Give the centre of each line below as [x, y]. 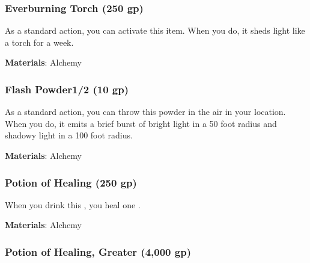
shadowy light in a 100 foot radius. [69, 135]
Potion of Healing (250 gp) [71, 182]
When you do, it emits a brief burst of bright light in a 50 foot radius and [141, 123]
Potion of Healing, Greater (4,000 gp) [98, 251]
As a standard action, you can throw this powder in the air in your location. [145, 112]
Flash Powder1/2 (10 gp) [67, 89]
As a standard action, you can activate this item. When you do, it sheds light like [155, 30]
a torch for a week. [39, 42]
